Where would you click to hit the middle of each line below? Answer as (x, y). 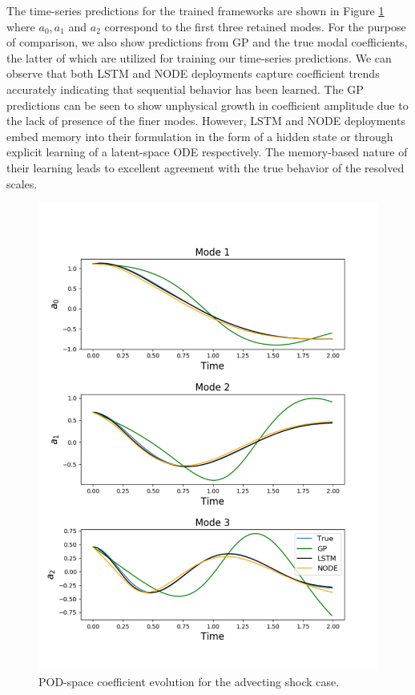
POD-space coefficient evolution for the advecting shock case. (189, 682)
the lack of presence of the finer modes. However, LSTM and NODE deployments (206, 121)
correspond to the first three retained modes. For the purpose (255, 26)
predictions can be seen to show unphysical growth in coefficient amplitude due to (207, 105)
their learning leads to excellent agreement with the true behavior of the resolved (205, 167)
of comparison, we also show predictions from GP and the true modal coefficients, (207, 42)
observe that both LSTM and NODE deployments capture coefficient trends (193, 73)
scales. (22, 183)
